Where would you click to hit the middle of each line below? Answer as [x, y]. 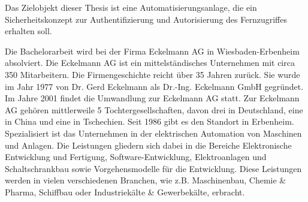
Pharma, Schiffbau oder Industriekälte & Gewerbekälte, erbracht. [125, 192]
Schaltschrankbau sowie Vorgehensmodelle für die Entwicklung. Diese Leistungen [153, 168]
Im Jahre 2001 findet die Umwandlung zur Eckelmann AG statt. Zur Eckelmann [152, 98]
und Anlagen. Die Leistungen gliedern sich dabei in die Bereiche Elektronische [148, 145]
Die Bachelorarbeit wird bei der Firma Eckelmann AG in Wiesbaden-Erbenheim [152, 51]
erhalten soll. [28, 31]
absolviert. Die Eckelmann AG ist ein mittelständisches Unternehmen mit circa [150, 63]
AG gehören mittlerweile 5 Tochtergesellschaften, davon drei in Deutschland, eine [154, 109]
